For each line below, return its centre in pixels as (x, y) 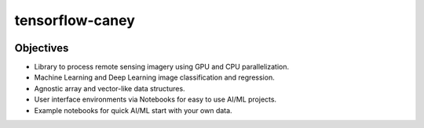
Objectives (42, 48)
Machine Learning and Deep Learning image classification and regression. (154, 77)
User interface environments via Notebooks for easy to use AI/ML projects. (155, 100)
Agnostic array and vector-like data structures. (110, 88)
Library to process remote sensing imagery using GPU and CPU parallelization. (162, 67)
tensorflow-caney (75, 20)
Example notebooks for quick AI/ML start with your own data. (133, 110)
